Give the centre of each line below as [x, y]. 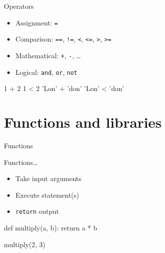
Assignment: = [37, 22]
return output [37, 211]
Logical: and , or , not [46, 72]
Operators [19, 6]
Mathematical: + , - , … [48, 55]
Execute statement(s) [47, 195]
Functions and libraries [83, 122]
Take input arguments [48, 178]
